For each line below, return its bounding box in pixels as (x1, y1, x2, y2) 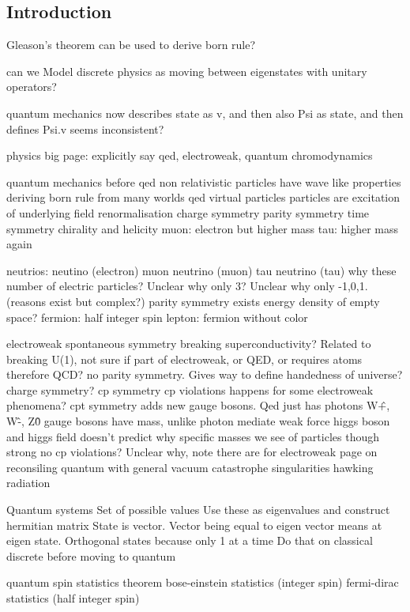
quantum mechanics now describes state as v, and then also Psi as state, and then (6, 104, 404, 121)
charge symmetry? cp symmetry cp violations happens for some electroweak (6, 381, 374, 398)
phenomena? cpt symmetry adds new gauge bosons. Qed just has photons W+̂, (6, 397, 390, 414)
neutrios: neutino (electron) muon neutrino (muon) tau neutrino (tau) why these (6, 262, 397, 278)
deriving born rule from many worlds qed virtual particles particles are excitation (6, 189, 401, 206)
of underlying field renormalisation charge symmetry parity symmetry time (6, 204, 370, 221)
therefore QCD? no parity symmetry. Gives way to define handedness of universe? (6, 366, 403, 383)
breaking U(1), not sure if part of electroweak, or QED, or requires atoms (6, 350, 363, 367)
